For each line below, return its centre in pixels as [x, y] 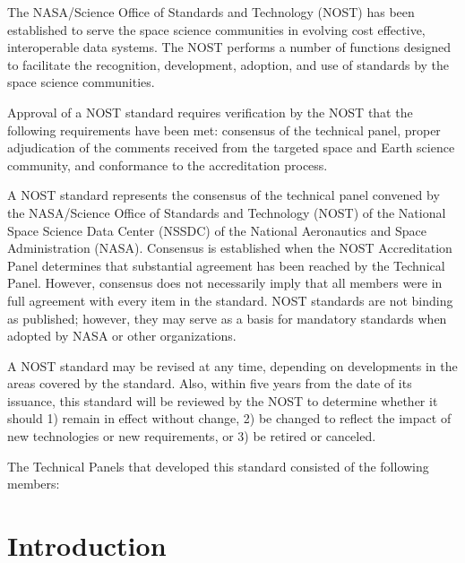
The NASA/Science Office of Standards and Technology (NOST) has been [211, 12]
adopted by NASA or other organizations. [122, 336]
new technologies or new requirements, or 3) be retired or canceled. [192, 436]
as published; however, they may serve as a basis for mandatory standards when [227, 318]
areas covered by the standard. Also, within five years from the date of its [210, 383]
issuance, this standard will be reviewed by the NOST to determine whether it [223, 400]
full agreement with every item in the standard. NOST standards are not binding [230, 300]
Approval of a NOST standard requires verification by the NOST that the [210, 112]
